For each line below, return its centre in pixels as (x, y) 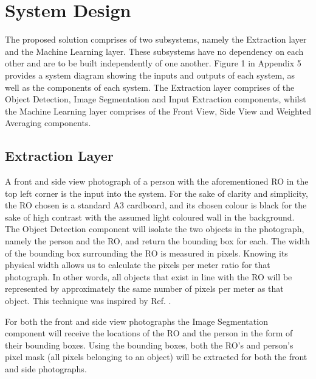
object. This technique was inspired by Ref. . (88, 301)
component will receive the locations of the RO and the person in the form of (149, 333)
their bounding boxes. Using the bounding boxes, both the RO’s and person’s (149, 345)
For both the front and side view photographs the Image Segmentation (136, 321)
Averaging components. (48, 123)
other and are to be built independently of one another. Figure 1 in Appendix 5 (153, 63)
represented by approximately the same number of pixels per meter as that (144, 289)
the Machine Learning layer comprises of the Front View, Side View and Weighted (158, 111)
